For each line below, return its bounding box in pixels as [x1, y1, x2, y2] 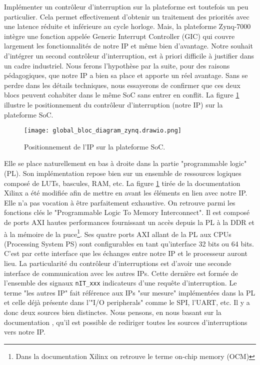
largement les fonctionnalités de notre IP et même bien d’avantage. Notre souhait [4, 40, 253, 51]
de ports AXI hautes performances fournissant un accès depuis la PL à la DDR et [4, 216, 254, 227]
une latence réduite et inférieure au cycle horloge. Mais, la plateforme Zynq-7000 [4, 21, 251, 31]
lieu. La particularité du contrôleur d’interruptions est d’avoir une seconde [4, 257, 231, 268]
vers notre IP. [4, 326, 45, 337]
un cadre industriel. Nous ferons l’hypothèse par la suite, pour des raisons [4, 60, 230, 70]
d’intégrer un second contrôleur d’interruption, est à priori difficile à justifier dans [4, 50, 254, 60]
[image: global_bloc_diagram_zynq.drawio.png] [24, 127, 181, 134]
